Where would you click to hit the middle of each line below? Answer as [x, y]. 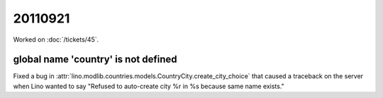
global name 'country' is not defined [95, 60]
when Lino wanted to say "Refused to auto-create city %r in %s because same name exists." [149, 86]
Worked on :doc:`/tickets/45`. [56, 39]
